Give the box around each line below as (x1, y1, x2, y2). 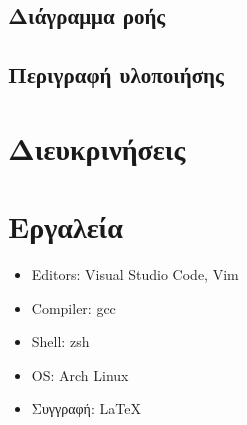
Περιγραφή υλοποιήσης (8, 59, 224, 90)
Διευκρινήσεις (8, 127, 186, 168)
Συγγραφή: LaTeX (31, 398, 141, 419)
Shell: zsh (31, 331, 90, 352)
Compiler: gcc (31, 297, 116, 318)
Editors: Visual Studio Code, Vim (31, 264, 239, 285)
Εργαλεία (8, 206, 123, 247)
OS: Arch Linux (31, 364, 129, 385)
